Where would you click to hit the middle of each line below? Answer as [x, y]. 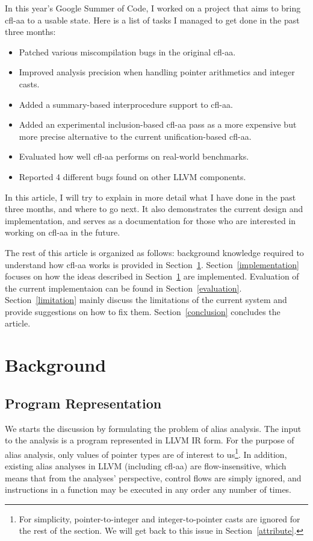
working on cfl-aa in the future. [63, 232]
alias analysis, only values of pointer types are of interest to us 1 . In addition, [146, 453]
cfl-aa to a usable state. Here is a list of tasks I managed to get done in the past [152, 20]
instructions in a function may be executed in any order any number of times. [148, 489]
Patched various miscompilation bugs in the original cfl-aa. [127, 52]
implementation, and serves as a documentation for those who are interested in [150, 220]
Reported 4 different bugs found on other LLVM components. [132, 176]
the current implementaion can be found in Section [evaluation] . [123, 288]
